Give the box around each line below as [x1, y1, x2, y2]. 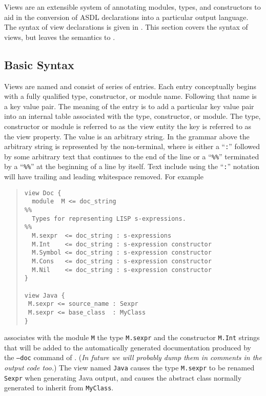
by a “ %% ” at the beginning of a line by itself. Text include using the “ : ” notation [4, 161, 260, 172]
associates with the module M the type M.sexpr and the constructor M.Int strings [4, 332, 260, 343]
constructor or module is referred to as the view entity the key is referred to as [4, 120, 252, 131]
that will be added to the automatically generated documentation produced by [4, 342, 251, 352]
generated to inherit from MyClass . [4, 382, 114, 393]
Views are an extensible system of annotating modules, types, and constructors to [4, 2, 261, 12]
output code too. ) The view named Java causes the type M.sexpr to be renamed [4, 362, 255, 373]
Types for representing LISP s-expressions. [32, 215, 186, 222]
